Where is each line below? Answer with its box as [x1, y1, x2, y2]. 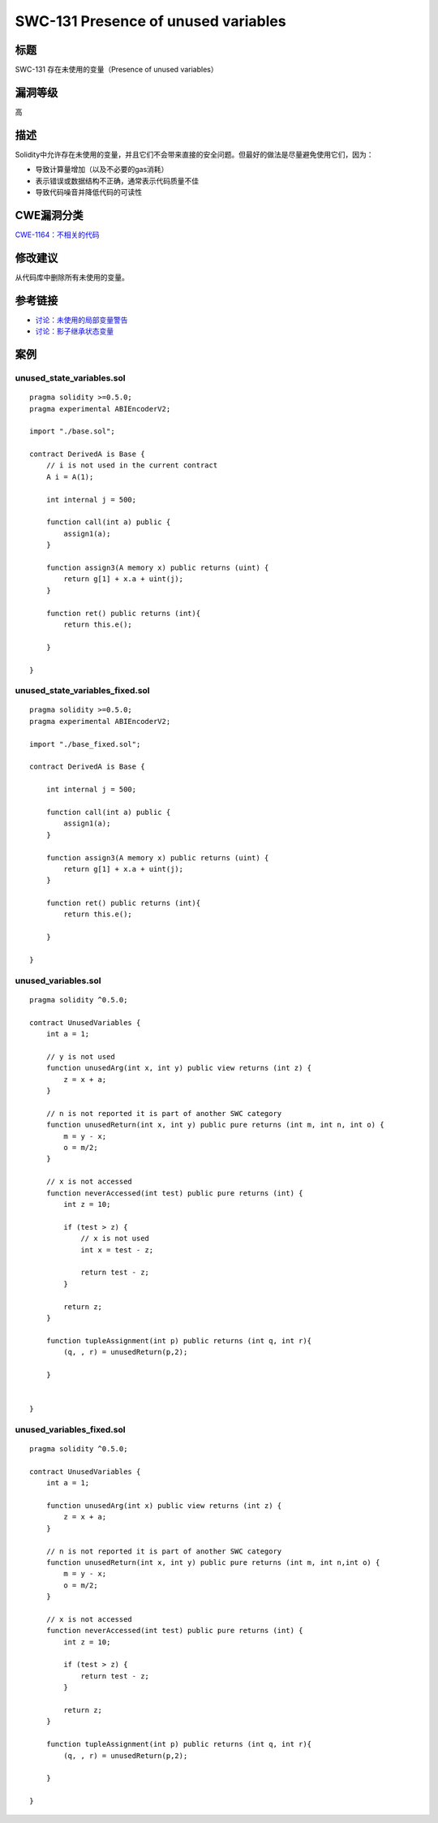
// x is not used [80, 1234, 150, 1243]
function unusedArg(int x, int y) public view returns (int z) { [45, 1063, 312, 1073]
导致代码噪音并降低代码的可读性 [35, 187, 142, 197]
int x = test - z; [80, 1245, 154, 1254]
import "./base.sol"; [29, 427, 115, 436]
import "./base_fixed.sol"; [29, 739, 141, 748]
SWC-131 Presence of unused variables [15, 12, 287, 30]
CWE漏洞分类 [15, 208, 84, 222]
